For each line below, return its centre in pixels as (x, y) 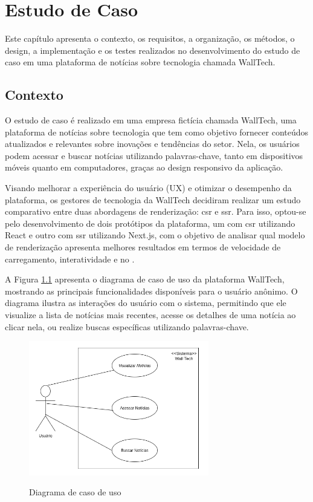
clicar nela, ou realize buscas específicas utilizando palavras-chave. (127, 326)
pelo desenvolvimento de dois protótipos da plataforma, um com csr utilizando (150, 223)
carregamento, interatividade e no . (70, 259)
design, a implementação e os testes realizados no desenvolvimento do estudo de (153, 50)
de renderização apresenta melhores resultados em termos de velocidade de (143, 247)
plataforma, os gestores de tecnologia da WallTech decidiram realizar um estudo (153, 199)
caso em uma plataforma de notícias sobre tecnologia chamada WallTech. (140, 62)
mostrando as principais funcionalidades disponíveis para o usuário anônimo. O (151, 291)
